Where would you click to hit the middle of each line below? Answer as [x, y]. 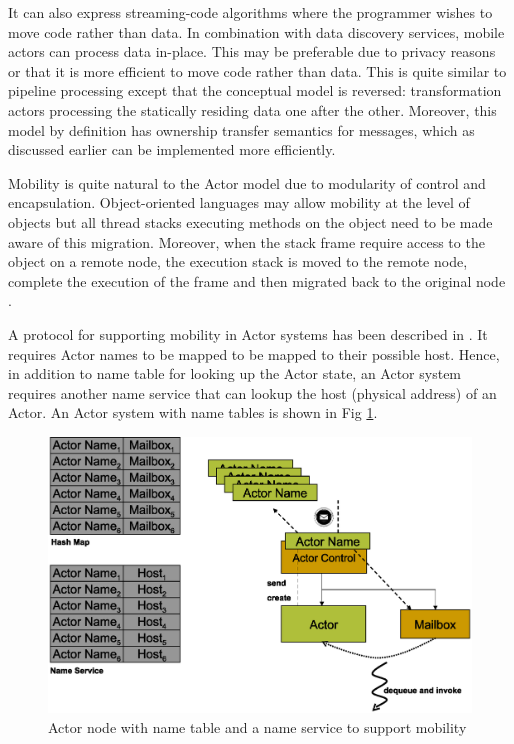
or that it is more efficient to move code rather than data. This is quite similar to [257, 70]
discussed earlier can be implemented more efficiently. [172, 149]
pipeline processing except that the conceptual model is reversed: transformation [255, 90]
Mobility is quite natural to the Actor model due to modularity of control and [247, 182]
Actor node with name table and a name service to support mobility [257, 726]
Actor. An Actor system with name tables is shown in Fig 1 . [193, 412]
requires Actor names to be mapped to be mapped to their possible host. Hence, [254, 353]
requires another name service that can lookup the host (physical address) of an [252, 392]
